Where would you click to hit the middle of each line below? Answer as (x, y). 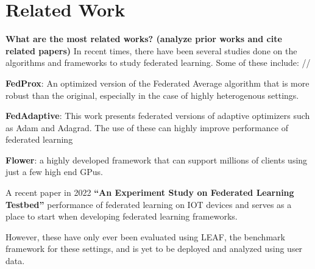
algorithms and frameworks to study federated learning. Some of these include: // (158, 63)
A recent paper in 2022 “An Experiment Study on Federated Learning (150, 192)
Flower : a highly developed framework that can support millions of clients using (157, 160)
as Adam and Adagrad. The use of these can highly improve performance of (147, 127)
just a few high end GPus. (54, 172)
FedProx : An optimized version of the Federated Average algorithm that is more (157, 83)
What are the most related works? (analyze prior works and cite (144, 39)
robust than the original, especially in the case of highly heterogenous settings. (152, 95)
